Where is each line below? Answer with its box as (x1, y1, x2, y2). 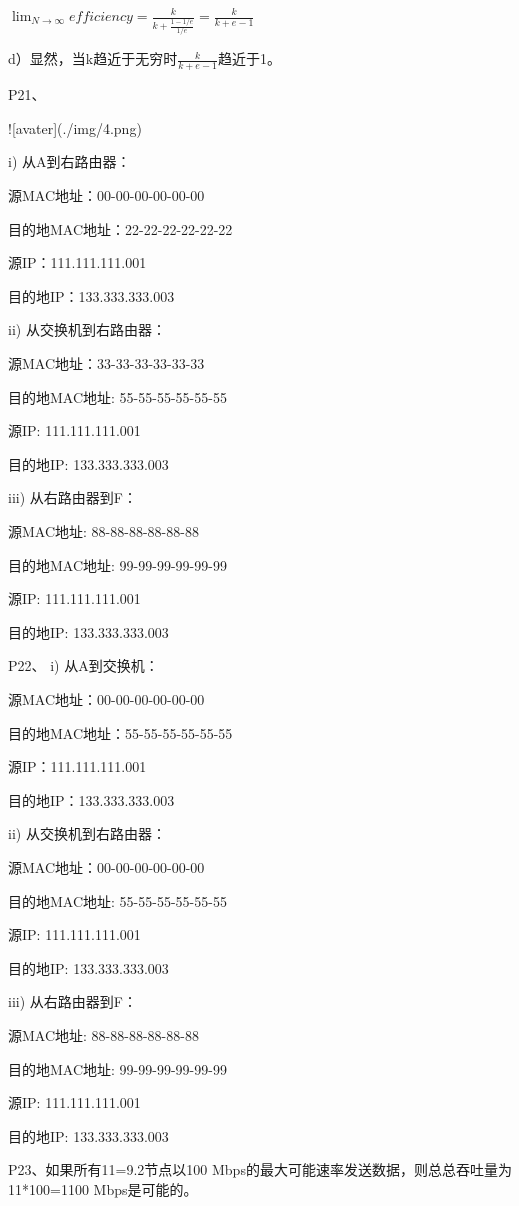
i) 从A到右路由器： (8, 151, 131, 172)
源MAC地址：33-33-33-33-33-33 (8, 353, 205, 374)
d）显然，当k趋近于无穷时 (8, 48, 178, 69)
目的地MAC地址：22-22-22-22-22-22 (8, 218, 233, 239)
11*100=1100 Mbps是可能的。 (8, 1178, 198, 1199)
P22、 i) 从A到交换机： (8, 655, 159, 676)
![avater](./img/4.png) (8, 117, 142, 138)
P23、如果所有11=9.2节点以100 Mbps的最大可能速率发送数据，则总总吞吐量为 (8, 1159, 512, 1180)
